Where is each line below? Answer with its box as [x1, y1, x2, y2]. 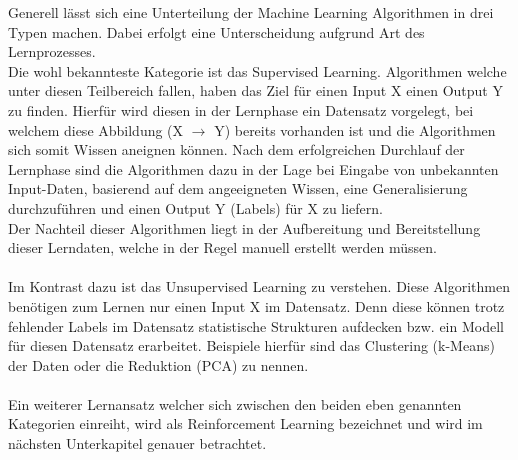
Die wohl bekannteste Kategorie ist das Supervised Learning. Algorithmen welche [8, 60, 507, 81]
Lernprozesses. [8, 41, 96, 62]
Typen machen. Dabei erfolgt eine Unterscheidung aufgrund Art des [8, 21, 425, 42]
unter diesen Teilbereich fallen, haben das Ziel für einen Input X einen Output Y [8, 80, 503, 101]
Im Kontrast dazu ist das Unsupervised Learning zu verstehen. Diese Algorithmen [8, 276, 510, 297]
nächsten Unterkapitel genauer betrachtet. [8, 433, 267, 454]
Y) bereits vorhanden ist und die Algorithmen [214, 119, 496, 140]
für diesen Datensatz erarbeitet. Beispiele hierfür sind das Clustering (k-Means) [8, 335, 495, 356]
